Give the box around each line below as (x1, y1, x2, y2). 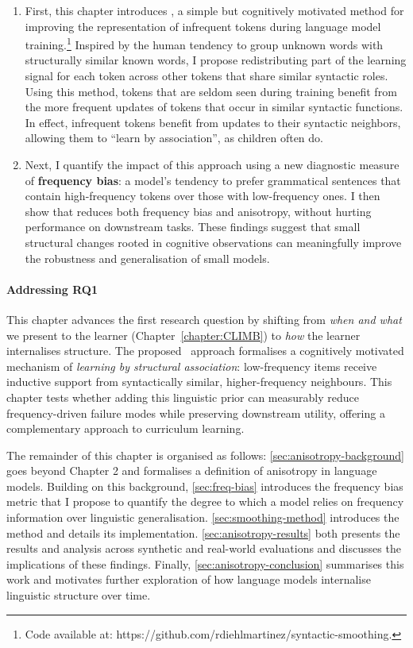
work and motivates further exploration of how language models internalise (6, 571, 371, 588)
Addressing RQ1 (6, 280, 98, 297)
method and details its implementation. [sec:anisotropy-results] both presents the (6, 524, 400, 541)
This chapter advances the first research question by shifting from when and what (6, 310, 402, 327)
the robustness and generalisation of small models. (25, 249, 270, 266)
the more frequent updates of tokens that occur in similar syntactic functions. (25, 98, 403, 115)
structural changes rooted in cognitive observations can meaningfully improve (25, 233, 402, 250)
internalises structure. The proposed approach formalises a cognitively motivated (6, 342, 404, 359)
